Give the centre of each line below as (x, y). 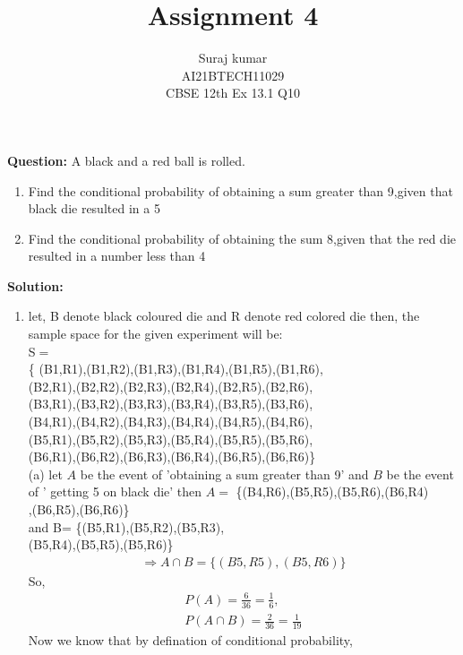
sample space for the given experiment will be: (155, 334)
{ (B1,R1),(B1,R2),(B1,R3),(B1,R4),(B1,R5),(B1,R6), (176, 369)
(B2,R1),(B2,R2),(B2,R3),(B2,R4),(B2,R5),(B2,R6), (171, 386)
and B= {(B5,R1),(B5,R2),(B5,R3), (126, 526)
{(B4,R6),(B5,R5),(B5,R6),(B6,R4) (332, 491)
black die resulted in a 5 (94, 208)
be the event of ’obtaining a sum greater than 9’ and (224, 474)
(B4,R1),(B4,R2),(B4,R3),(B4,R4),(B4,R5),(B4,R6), (171, 422)
